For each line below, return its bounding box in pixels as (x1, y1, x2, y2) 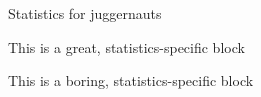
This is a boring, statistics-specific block (8, 70, 254, 91)
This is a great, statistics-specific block (8, 36, 245, 57)
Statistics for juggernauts (8, 3, 162, 23)
